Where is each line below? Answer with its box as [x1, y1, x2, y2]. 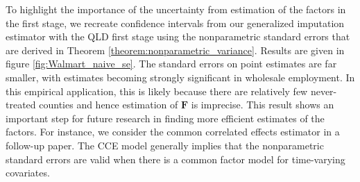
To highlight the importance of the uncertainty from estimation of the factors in [6, 2, 346, 16]
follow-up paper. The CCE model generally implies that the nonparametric [6, 138, 324, 152]
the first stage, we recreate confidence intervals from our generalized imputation [6, 15, 345, 30]
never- [310, 83, 337, 98]
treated [6, 97, 36, 112]
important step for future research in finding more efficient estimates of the [6, 110, 325, 125]
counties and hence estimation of [39, 97, 178, 112]
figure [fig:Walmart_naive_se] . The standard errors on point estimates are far [6, 56, 337, 71]
